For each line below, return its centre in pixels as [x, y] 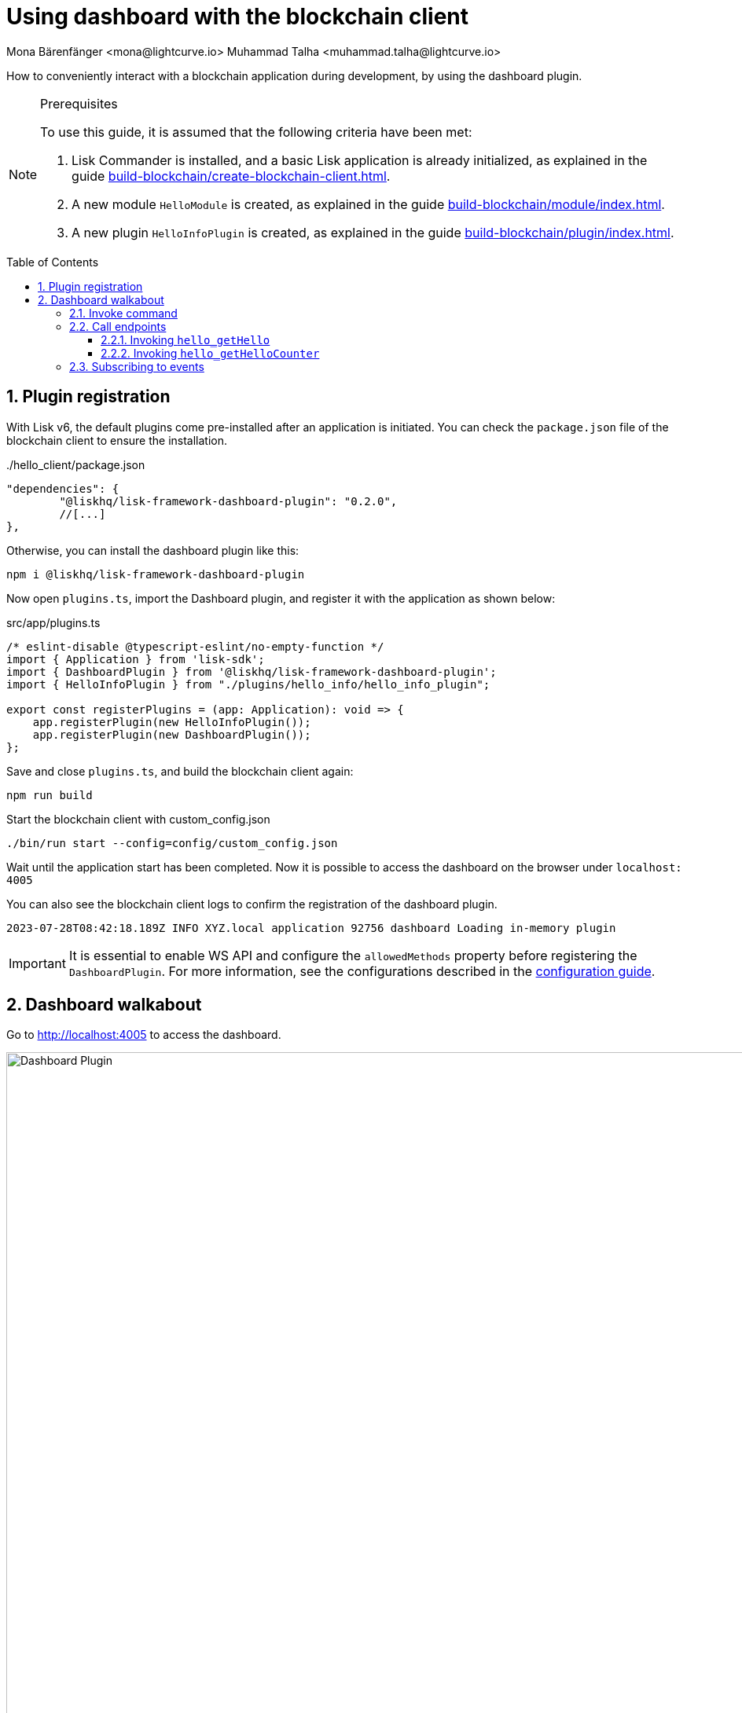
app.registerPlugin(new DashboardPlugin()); [172, 734]
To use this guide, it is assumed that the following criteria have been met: [256, 132]
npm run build [50, 795]
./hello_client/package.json [76, 464]
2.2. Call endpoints [118, 326]
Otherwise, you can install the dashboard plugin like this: [153, 550]
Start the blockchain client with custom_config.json [138, 819]
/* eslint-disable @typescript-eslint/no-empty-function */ [195, 646]
